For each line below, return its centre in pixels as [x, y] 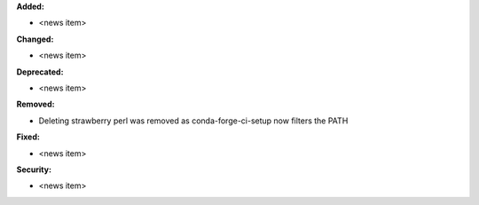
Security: [34, 170]
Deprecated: [40, 72]
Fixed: [28, 137]
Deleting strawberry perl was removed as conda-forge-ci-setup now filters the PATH [193, 121]
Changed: [35, 39]
